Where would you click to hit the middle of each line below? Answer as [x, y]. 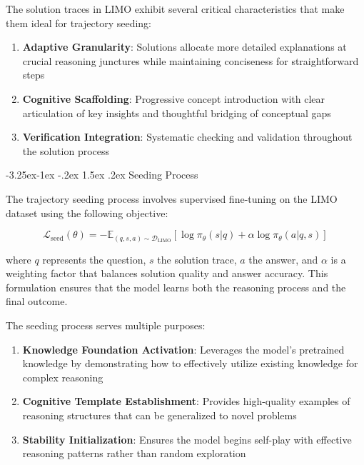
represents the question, [94, 259]
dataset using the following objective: [87, 212]
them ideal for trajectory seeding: [79, 22]
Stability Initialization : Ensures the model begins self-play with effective [187, 439]
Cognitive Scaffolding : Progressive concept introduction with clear [173, 98]
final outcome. [37, 301]
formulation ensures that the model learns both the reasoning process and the [176, 287]
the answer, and [283, 259]
